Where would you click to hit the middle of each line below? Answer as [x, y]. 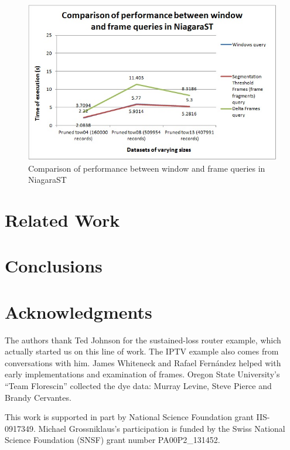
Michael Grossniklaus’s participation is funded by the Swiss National [162, 428]
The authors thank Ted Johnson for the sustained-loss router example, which [143, 340]
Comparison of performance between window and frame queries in [147, 168]
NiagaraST [47, 180]
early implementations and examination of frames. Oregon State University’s [142, 374]
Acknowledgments [79, 311]
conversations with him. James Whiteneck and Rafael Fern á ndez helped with [143, 362]
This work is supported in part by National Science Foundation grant [129, 417]
